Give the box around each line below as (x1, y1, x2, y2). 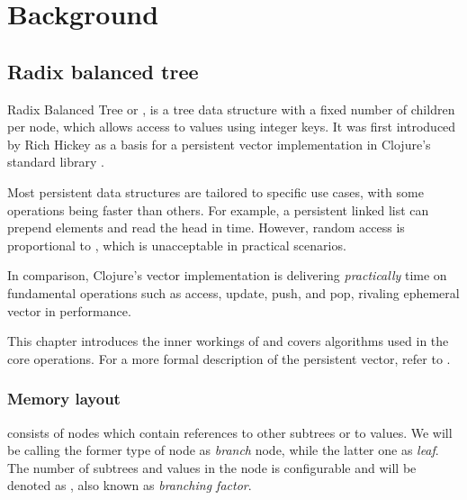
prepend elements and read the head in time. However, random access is (7, 218, 405, 237)
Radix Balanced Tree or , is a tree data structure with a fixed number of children (7, 99, 455, 118)
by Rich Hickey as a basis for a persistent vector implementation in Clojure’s (7, 134, 431, 153)
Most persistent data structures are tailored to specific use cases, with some (7, 182, 424, 201)
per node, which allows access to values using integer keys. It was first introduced (7, 117, 456, 136)
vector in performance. (7, 301, 131, 320)
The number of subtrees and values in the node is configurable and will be (7, 458, 417, 477)
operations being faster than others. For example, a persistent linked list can (7, 200, 429, 219)
